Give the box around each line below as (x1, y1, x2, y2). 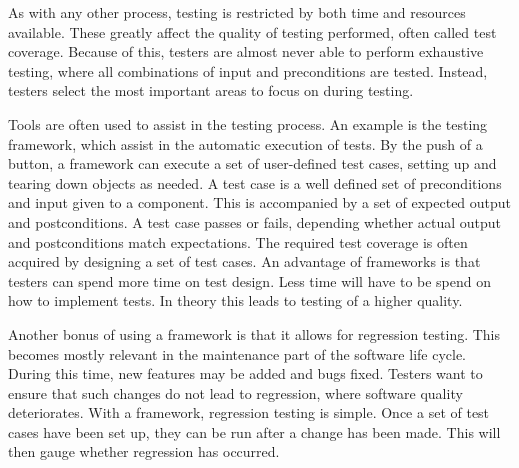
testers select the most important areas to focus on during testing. (8, 80, 414, 101)
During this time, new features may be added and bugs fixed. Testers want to (8, 363, 483, 384)
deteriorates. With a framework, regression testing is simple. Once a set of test (8, 402, 490, 423)
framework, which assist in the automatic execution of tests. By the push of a (8, 133, 483, 154)
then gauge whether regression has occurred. (8, 441, 280, 462)
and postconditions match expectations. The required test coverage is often (8, 231, 468, 252)
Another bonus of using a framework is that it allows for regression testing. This (8, 323, 501, 344)
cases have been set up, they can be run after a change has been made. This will (8, 421, 501, 442)
